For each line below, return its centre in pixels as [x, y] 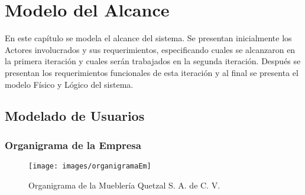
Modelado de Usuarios [75, 116]
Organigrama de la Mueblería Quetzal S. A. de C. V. [124, 185]
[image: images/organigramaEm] [90, 166]
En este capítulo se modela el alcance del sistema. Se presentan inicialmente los [148, 38]
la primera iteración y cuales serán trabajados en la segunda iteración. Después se [153, 61]
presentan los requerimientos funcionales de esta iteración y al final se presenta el [152, 72]
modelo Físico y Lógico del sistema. [69, 84]
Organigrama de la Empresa [73, 145]
